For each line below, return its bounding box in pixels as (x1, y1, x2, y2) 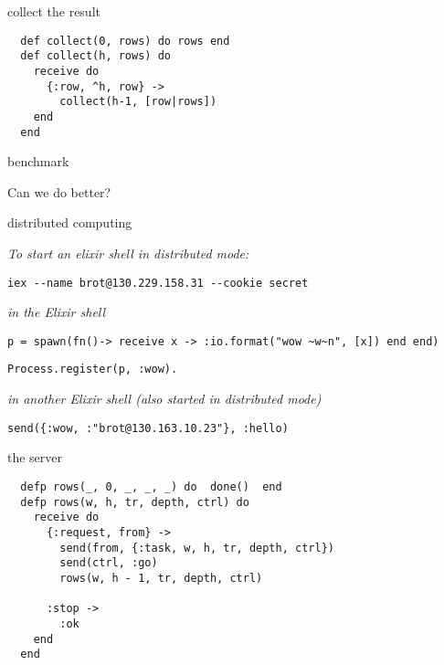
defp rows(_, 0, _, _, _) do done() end (20, 480, 282, 493)
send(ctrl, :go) (59, 556, 158, 570)
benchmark (7, 152, 69, 171)
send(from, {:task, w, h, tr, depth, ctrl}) (59, 541, 334, 554)
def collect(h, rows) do (20, 49, 171, 63)
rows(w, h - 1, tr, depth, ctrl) (59, 571, 263, 585)
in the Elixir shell (7, 302, 106, 322)
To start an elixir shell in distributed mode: (7, 243, 249, 262)
